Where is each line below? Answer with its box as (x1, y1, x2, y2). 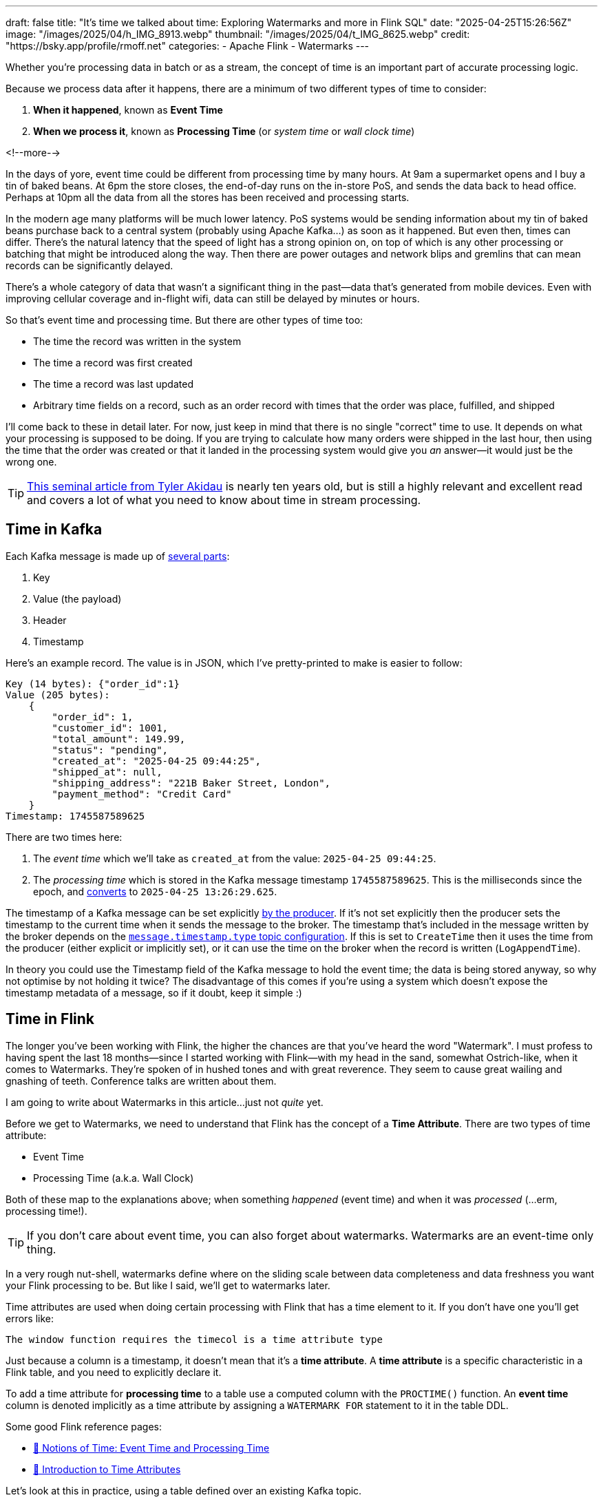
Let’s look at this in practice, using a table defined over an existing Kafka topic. (6, 1484, 362, 1496)
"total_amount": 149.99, (52, 733, 186, 744)
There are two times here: (6, 831, 123, 843)
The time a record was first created (33, 357, 193, 368)
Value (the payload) (33, 592, 122, 605)
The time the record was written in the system (33, 335, 242, 347)
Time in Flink (6, 1010, 95, 1028)
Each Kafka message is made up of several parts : (6, 550, 230, 562)
